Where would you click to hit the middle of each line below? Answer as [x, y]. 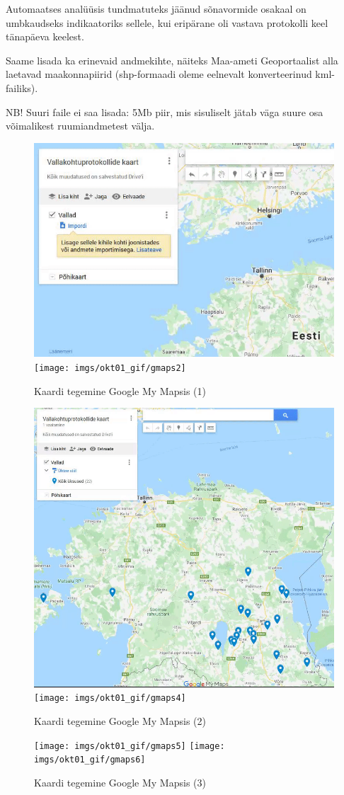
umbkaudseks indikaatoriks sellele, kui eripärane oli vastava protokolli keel [167, 22]
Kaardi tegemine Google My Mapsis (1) [120, 390]
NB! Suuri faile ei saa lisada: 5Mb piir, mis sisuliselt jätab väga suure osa [165, 111]
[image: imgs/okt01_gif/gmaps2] [110, 368]
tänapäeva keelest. [45, 36]
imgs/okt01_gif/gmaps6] [90, 760]
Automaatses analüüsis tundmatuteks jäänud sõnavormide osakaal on [156, 8]
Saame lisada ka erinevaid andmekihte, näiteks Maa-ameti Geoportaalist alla [172, 60]
